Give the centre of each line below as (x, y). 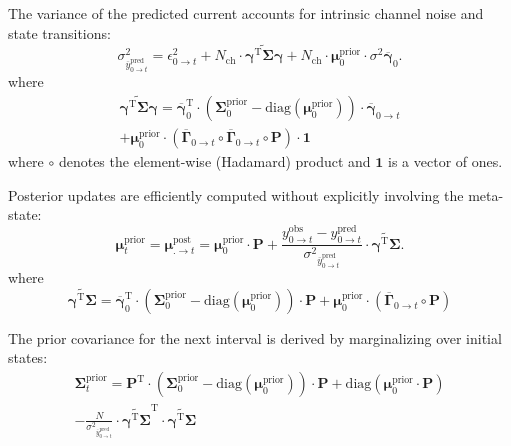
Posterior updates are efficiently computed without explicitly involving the (236, 194)
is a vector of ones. (445, 161)
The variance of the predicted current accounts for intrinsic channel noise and (246, 13)
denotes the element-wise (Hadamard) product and (214, 161)
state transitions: (59, 32)
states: (28, 357)
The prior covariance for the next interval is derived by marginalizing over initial (255, 337)
